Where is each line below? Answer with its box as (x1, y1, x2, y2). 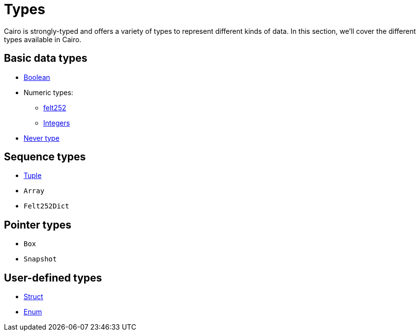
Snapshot (24, 255, 57, 263)
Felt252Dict (24, 202, 69, 210)
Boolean (24, 73, 50, 81)
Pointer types (4, 218, 71, 231)
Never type (24, 133, 60, 142)
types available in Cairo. (4, 35, 82, 44)
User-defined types (4, 271, 102, 284)
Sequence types (4, 151, 86, 163)
